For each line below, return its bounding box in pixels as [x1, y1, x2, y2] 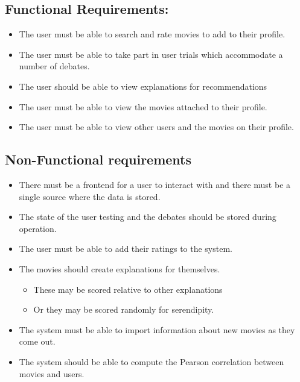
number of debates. [19, 60, 90, 72]
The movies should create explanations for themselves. [19, 262, 220, 275]
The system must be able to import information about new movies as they [19, 323, 295, 336]
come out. [19, 335, 56, 348]
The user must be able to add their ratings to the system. [19, 242, 232, 255]
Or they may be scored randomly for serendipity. [33, 303, 214, 316]
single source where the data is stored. [19, 190, 161, 202]
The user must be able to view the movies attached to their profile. [19, 100, 267, 113]
